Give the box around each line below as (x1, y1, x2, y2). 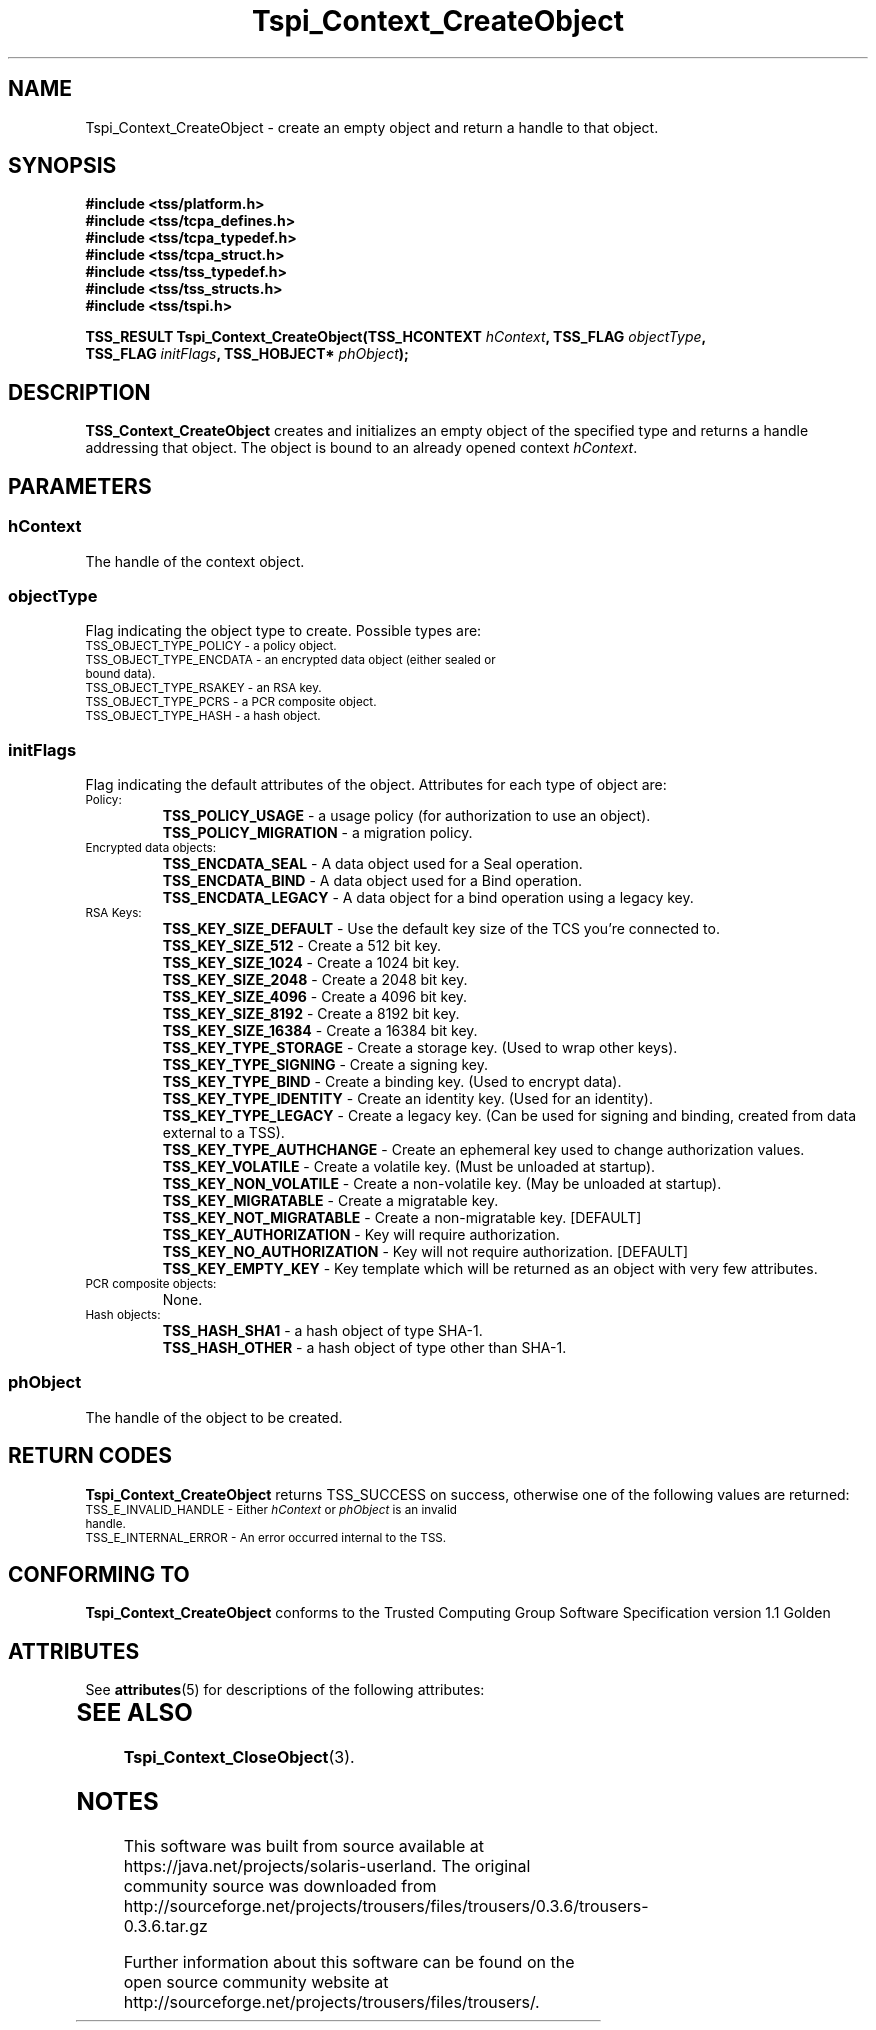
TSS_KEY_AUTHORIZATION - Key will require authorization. (162, 1226, 560, 1243)
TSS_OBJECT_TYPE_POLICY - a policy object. (85, 639, 337, 654)
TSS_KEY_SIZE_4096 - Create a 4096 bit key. (162, 988, 468, 1005)
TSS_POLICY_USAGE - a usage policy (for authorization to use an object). (162, 807, 651, 824)
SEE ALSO (76, 1698, 193, 1728)
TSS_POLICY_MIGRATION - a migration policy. (162, 824, 473, 841)
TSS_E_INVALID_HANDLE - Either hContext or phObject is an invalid (85, 1502, 457, 1517)
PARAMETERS (8, 473, 152, 499)
